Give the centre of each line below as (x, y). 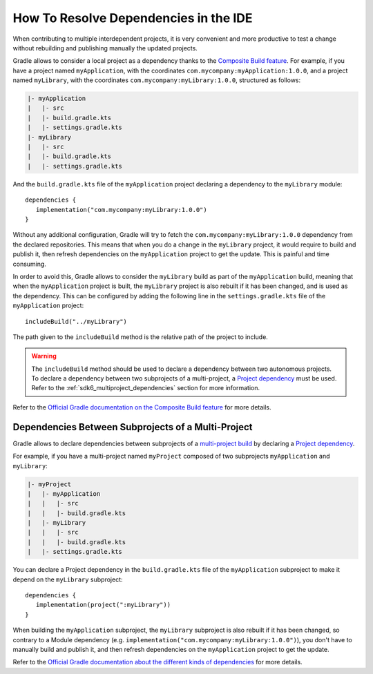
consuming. (29, 264)
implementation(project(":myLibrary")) (103, 605)
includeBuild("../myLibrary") (76, 321)
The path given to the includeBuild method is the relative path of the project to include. (141, 337)
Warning (44, 356)
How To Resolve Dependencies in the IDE (133, 18)
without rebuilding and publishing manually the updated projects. (105, 48)
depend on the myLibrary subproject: (68, 579)
